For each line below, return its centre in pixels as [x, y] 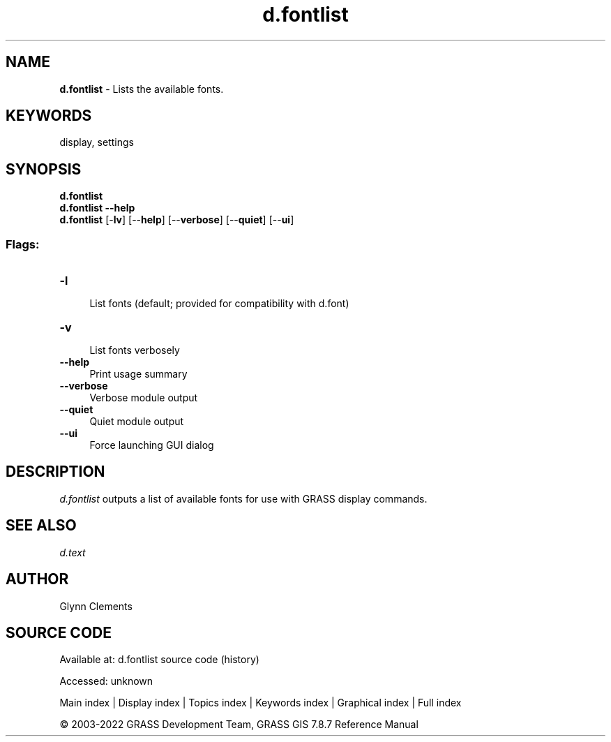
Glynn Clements [96, 606]
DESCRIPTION [55, 472]
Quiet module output [137, 422]
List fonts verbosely [135, 350]
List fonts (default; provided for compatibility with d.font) [219, 304]
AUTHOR [37, 579]
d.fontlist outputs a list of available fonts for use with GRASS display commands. [243, 498]
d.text [73, 552]
